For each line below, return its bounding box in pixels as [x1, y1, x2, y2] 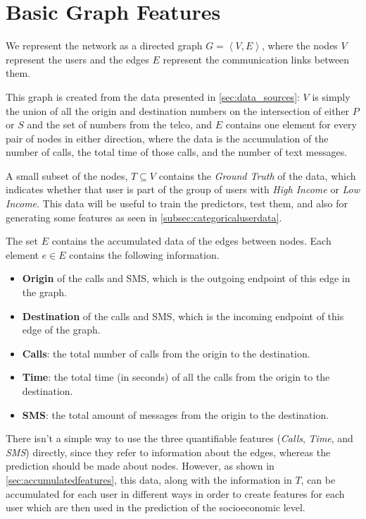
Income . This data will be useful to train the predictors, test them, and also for [6, 196, 348, 211]
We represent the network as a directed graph [6, 38, 203, 53]
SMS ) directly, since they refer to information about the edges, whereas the [6, 444, 331, 459]
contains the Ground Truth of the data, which [158, 168, 356, 183]
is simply [312, 89, 351, 104]
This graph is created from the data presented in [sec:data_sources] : [6, 89, 300, 104]
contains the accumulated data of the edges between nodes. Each [51, 233, 332, 248]
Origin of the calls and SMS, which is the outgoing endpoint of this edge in [22, 271, 351, 286]
